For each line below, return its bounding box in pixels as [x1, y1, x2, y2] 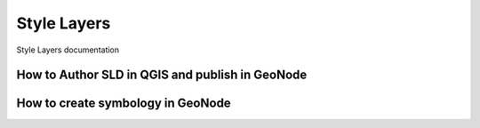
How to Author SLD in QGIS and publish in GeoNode [16, 68, 308, 83]
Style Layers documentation [16, 44, 120, 55]
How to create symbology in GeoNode [16, 96, 231, 111]
